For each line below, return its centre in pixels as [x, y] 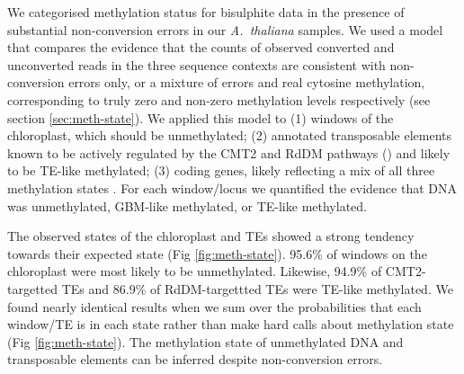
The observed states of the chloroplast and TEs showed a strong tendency [211, 236]
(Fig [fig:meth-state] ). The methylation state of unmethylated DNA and [205, 341]
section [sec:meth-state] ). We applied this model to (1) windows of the [201, 117]
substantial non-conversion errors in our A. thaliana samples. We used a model [225, 29]
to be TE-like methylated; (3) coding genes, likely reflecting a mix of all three [221, 170]
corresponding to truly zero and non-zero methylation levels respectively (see [219, 99]
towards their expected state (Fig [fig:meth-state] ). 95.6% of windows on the [217, 253]
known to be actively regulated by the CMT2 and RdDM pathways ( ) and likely [229, 152]
